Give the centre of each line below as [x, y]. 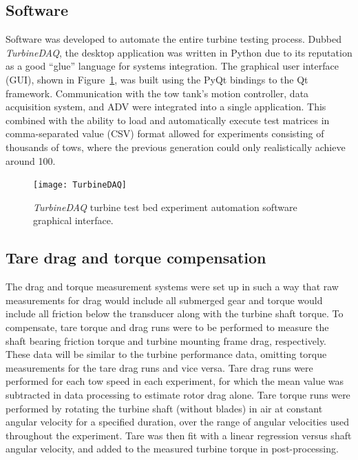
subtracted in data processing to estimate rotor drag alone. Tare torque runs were [178, 394]
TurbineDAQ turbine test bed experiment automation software [165, 207]
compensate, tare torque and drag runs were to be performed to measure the [167, 327]
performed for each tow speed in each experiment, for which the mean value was [175, 381]
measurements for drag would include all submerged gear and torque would [164, 300]
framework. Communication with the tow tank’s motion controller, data [157, 93]
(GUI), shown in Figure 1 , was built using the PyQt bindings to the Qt [157, 79]
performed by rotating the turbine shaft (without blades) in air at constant [164, 408]
